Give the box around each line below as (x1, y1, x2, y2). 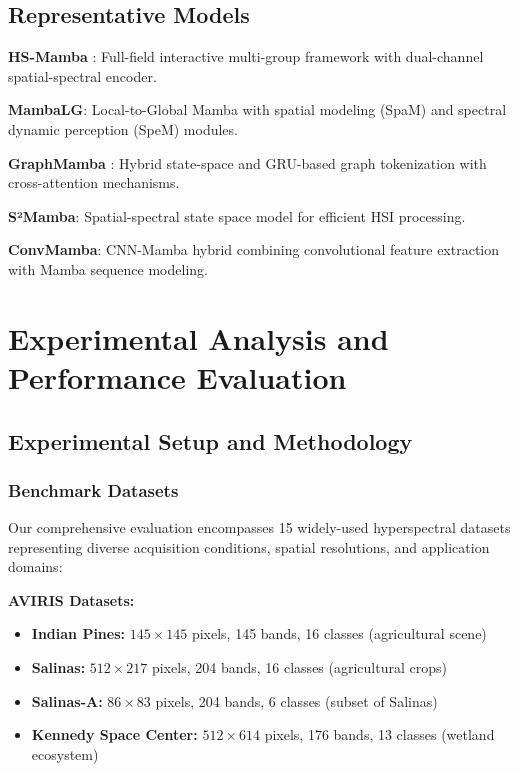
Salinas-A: (31, 690, 103, 711)
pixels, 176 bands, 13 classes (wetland (264, 724, 495, 745)
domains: (8, 556, 63, 577)
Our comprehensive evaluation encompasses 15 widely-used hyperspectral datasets (8, 517, 511, 538)
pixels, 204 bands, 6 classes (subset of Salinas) (155, 690, 438, 711)
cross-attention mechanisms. (8, 172, 180, 193)
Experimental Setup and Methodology (8, 425, 413, 456)
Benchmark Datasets (8, 477, 179, 502)
